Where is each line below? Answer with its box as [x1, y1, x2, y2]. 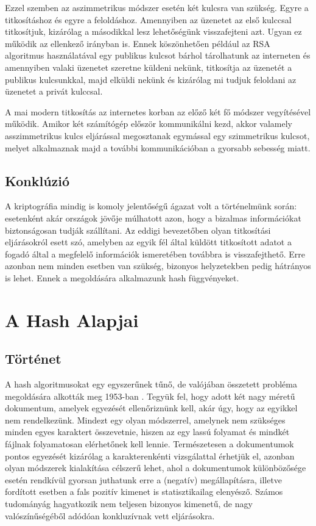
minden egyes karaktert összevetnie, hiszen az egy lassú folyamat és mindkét [5, 425, 290, 438]
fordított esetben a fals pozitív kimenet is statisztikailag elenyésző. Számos [5, 485, 283, 498]
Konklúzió [5, 171, 70, 190]
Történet [5, 349, 61, 368]
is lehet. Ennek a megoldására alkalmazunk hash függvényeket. [5, 271, 239, 284]
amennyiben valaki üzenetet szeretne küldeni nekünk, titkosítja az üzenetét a [5, 60, 292, 73]
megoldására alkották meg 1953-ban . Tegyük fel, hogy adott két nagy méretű [5, 389, 295, 402]
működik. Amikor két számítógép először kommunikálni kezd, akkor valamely [5, 117, 292, 130]
